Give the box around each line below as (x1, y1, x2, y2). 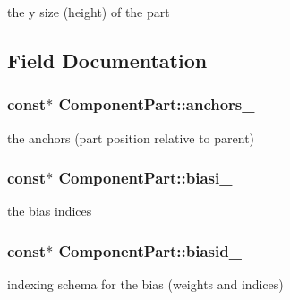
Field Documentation (7, 46, 208, 73)
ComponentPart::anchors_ (58, 93, 255, 116)
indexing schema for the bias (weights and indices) (7, 275, 284, 294)
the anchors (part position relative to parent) (7, 128, 255, 147)
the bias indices (7, 201, 92, 220)
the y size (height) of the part (7, 3, 170, 21)
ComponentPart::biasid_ (58, 239, 242, 261)
